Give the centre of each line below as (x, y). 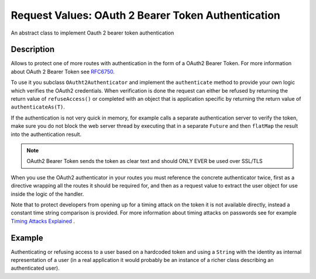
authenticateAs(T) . (38, 107)
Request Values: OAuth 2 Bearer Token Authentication (145, 15)
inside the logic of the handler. (47, 194)
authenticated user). (35, 268)
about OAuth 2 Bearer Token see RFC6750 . (63, 72)
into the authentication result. (46, 134)
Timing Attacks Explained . (43, 221)
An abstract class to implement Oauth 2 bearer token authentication (92, 33)
